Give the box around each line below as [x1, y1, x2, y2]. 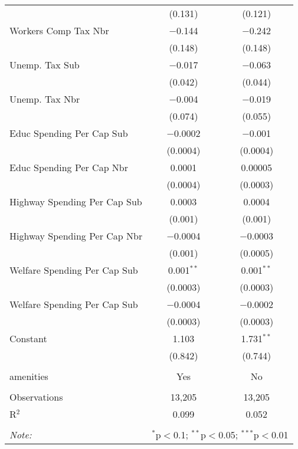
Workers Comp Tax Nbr [9, 24, 109, 37]
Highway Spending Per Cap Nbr [9, 229, 143, 242]
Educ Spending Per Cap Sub [9, 126, 128, 140]
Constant [9, 332, 47, 345]
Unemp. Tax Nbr [9, 92, 80, 106]
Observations [9, 390, 63, 404]
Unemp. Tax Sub [9, 58, 80, 71]
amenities [9, 369, 48, 383]
